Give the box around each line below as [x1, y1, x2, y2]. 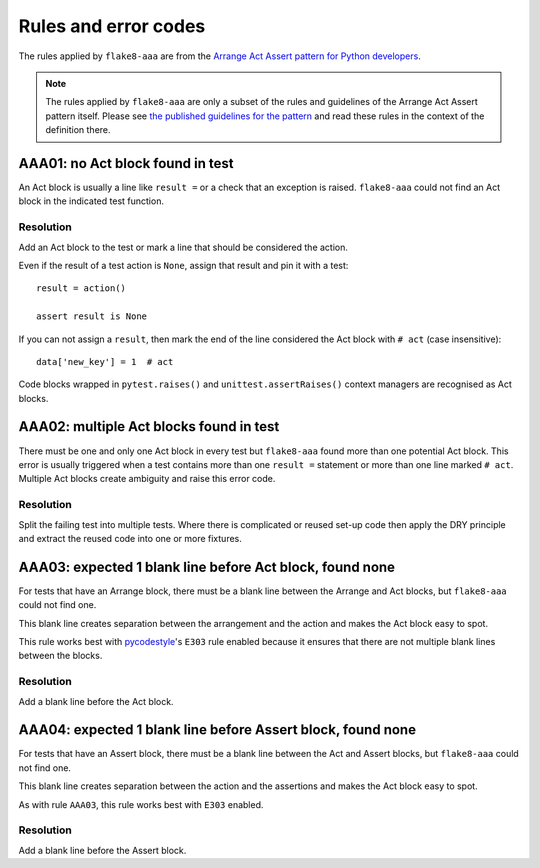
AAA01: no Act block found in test [18, 155, 234, 172]
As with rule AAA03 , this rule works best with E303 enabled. [18, 798, 264, 810]
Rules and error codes [18, 15, 206, 37]
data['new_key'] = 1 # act [36, 356, 174, 367]
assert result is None [36, 311, 148, 322]
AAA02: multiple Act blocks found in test [18, 418, 280, 435]
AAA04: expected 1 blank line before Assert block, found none [18, 721, 417, 739]
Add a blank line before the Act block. [18, 695, 174, 707]
